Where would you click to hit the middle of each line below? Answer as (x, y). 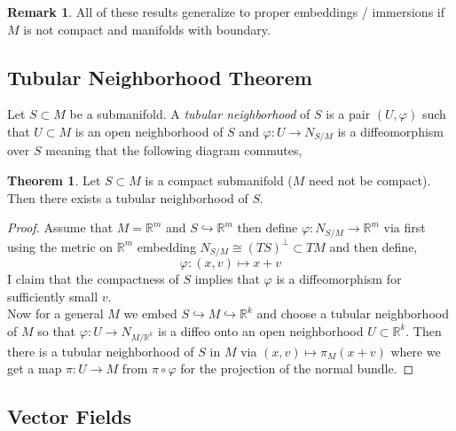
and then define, (373, 246)
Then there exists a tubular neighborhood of (128, 197)
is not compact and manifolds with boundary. (147, 29)
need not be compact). (370, 180)
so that (57, 330)
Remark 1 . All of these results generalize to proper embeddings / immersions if (226, 12)
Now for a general (55, 313)
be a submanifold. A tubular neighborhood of (190, 114)
